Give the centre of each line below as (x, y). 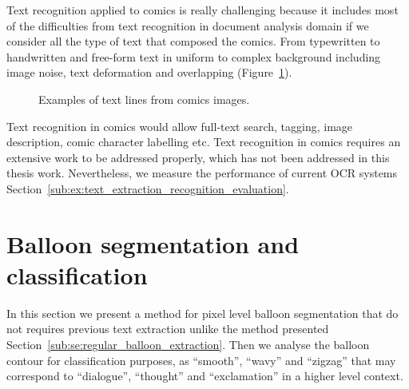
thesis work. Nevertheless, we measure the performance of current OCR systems (202, 173)
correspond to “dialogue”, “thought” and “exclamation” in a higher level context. (205, 376)
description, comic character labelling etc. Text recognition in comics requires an (204, 142)
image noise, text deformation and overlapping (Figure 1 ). (149, 72)
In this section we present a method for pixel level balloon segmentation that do (203, 313)
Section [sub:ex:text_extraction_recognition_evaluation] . (148, 188)
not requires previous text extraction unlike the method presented (168, 329)
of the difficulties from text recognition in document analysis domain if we (188, 25)
